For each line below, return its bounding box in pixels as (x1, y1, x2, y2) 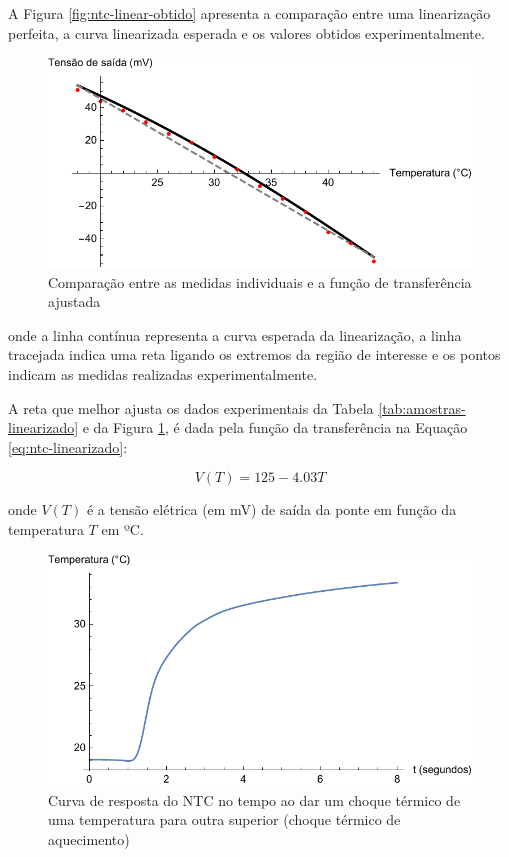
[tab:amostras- (378, 397, 466, 418)
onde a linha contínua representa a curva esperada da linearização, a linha (8, 324, 462, 345)
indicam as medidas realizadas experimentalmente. (8, 364, 318, 385)
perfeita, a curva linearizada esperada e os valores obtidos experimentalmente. (8, 22, 485, 43)
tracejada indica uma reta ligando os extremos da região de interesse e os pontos (8, 344, 501, 365)
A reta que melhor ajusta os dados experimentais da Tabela (8, 397, 374, 418)
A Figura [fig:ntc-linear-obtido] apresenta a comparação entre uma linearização (8, 3, 491, 23)
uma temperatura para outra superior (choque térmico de (48, 809, 401, 830)
